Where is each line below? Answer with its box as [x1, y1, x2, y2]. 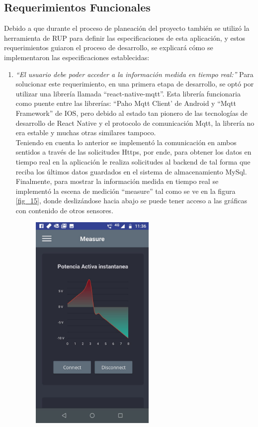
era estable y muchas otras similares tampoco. [15, 127, 156, 138]
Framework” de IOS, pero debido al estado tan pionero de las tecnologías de [15, 107, 248, 118]
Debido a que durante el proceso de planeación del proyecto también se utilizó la [4, 23, 250, 33]
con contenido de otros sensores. [15, 205, 113, 215]
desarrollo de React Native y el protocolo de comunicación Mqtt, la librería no [15, 117, 255, 128]
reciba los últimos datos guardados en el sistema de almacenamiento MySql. [15, 166, 247, 176]
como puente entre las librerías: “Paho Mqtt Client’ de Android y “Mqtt [15, 98, 236, 108]
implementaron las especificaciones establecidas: [4, 52, 150, 62]
